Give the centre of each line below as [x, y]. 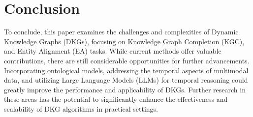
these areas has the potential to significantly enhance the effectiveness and [116, 99]
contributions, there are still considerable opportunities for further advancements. [127, 60]
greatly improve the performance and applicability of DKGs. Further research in [125, 89]
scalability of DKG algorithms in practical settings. [81, 108]
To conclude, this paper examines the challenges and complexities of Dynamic [121, 32]
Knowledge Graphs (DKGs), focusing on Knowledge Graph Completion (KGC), [124, 41]
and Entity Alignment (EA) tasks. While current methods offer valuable [113, 51]
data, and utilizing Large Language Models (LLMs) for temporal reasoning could [126, 80]
